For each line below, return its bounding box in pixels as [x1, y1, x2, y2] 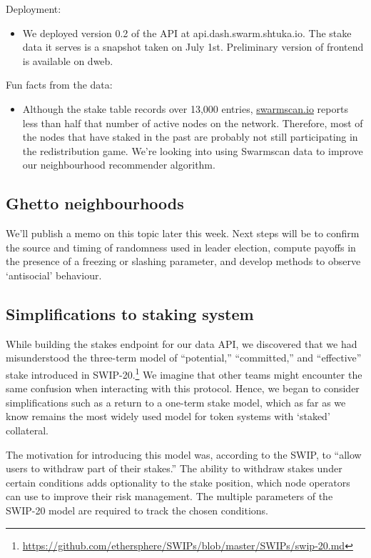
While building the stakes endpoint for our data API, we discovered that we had [6, 336, 357, 351]
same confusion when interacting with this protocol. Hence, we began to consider [6, 381, 360, 396]
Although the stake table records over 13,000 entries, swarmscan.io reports [22, 101, 348, 116]
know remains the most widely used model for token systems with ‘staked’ [6, 409, 330, 424]
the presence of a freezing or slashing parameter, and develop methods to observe [6, 254, 361, 269]
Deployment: [6, 1, 61, 16]
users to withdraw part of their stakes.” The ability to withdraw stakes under [6, 461, 342, 476]
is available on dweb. [22, 53, 113, 68]
